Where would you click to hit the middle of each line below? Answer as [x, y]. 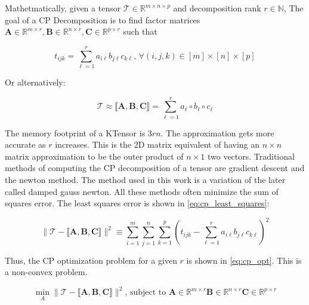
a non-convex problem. [46, 272]
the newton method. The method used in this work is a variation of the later [145, 179]
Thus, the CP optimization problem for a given [91, 260]
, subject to [146, 293]
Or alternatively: [35, 82]
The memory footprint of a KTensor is [75, 132]
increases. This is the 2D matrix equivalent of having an [157, 144]
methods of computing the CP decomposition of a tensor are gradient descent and [155, 168]
